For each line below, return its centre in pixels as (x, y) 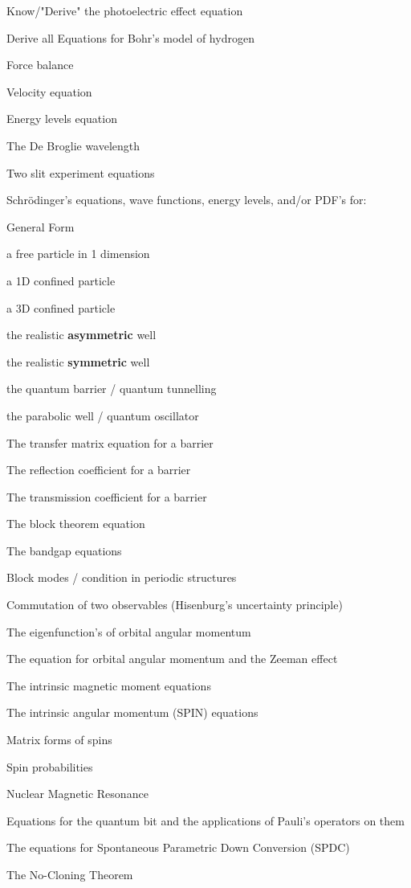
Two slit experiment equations (81, 172)
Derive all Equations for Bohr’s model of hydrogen (130, 37)
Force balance (40, 65)
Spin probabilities (50, 766)
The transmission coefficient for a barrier (107, 496)
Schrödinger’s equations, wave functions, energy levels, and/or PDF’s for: (187, 200)
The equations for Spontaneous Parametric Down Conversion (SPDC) (178, 847)
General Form (41, 226)
